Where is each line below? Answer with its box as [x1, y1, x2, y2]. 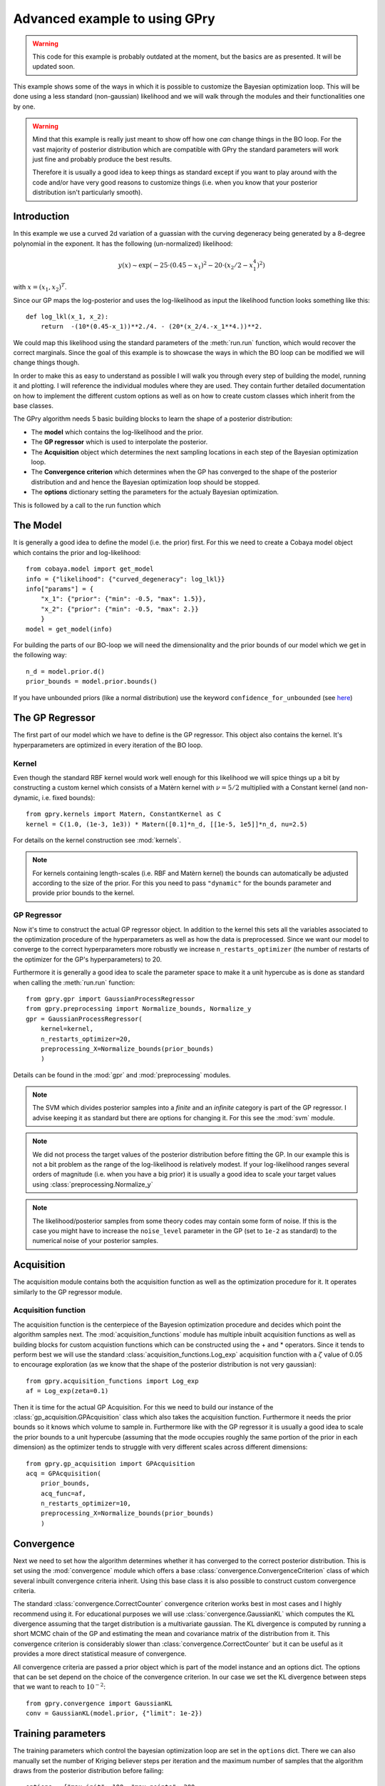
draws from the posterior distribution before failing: [13, 1766, 164, 1775]
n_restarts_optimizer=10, [40, 1500, 132, 1507]
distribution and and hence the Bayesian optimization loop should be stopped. [31, 477, 260, 486]
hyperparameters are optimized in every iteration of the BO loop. [13, 740, 203, 749]
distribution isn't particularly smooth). [32, 188, 143, 196]
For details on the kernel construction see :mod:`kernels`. [13, 836, 182, 844]
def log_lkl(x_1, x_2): [26, 312, 109, 321]
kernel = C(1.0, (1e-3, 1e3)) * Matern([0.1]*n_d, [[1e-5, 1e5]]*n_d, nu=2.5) [26, 820, 308, 828]
